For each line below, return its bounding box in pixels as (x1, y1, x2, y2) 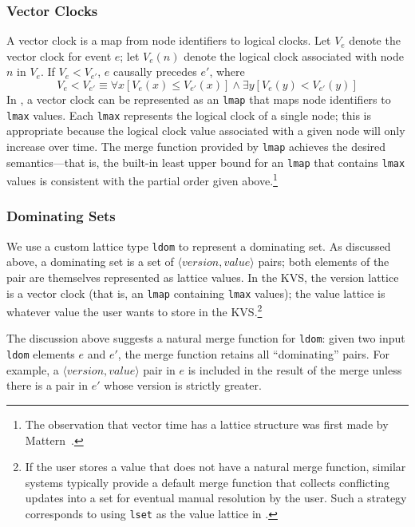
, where (209, 63, 245, 80)
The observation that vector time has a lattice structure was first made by (25, 415, 389, 432)
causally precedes (113, 63, 197, 80)
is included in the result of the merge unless (188, 361, 402, 378)
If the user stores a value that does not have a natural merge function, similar (25, 458, 406, 475)
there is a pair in (6, 377, 89, 394)
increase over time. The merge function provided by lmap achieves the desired (6, 137, 386, 154)
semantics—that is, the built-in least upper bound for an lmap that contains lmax (6, 153, 405, 170)
